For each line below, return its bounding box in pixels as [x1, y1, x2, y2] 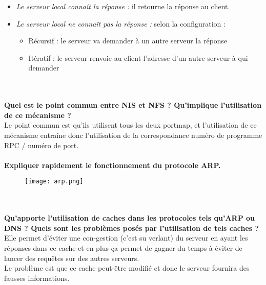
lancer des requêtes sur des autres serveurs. [4, 252, 139, 263]
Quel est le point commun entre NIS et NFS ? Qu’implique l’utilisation [4, 100, 262, 110]
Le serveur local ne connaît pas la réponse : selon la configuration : [16, 18, 226, 29]
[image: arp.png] [25, 178, 84, 185]
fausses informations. [4, 272, 70, 283]
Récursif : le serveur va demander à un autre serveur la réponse [28, 35, 228, 46]
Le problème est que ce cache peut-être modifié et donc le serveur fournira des [4, 263, 250, 273]
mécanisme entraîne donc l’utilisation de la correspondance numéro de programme [4, 129, 262, 140]
